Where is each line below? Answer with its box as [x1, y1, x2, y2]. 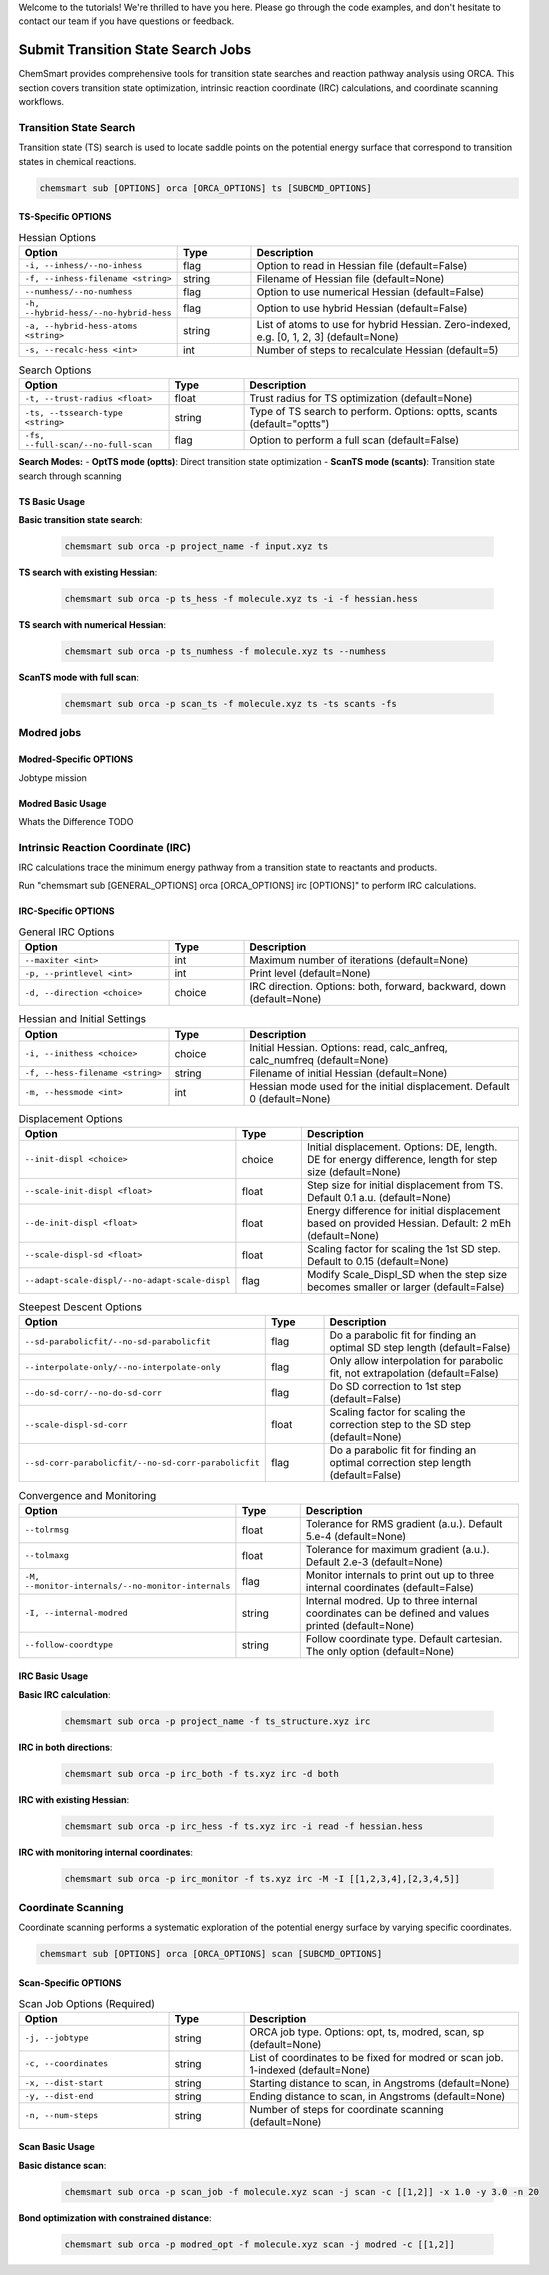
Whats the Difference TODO [18, 815, 134, 827]
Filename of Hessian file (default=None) [256, 271, 445, 285]
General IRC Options [18, 925, 115, 939]
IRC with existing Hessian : [18, 1793, 130, 1805]
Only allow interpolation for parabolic [329, 1354, 504, 1368]
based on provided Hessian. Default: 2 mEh [306, 1216, 512, 1230]
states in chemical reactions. [18, 155, 137, 167]
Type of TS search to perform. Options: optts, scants [249, 405, 498, 419]
